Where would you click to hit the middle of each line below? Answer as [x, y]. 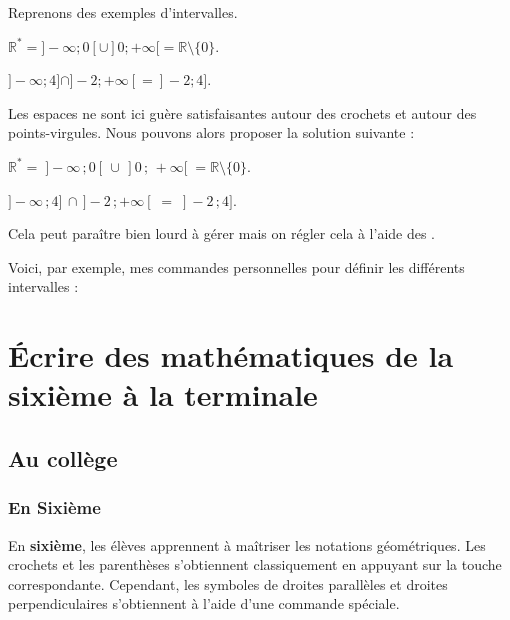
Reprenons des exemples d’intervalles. [123, 12]
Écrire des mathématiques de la [231, 355]
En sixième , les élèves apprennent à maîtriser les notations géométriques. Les [247, 544]
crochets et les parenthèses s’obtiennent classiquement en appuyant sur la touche [255, 564]
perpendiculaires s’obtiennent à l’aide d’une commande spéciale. [204, 603]
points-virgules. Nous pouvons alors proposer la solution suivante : [211, 132]
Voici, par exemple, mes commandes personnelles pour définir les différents [236, 266]
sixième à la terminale [163, 394]
